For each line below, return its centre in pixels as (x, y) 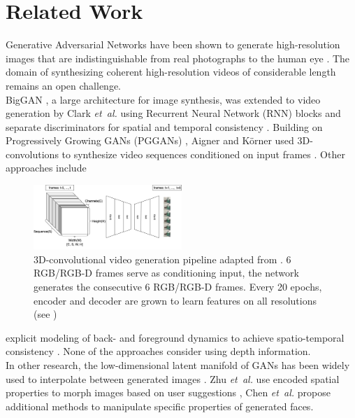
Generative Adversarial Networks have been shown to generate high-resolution (173, 44)
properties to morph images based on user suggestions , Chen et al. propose (168, 392)
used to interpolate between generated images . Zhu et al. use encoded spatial (173, 378)
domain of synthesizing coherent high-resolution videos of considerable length (171, 72)
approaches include (46, 168)
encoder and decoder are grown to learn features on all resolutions (175, 300)
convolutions (32, 154)
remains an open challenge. (64, 85)
